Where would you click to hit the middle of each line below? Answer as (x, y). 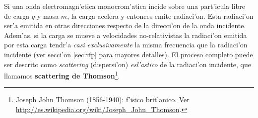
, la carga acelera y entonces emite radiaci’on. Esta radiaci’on (160, 16)
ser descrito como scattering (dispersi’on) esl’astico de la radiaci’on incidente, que (128, 64)
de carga (17, 16)
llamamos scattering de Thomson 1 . (62, 75)
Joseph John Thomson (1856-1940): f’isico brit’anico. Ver (102, 99)
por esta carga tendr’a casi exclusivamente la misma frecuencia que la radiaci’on (126, 45)
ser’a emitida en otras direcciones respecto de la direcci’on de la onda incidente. (125, 25)
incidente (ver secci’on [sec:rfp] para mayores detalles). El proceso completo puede (129, 54)
